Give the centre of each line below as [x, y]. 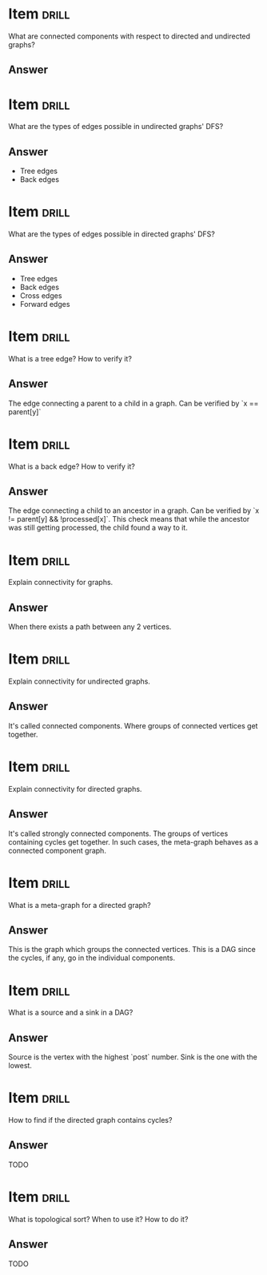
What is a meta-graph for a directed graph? [80, 905]
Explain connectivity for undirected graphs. [79, 681]
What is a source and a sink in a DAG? [71, 1013]
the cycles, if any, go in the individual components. [92, 958]
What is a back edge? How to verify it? [72, 466]
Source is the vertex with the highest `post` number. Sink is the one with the [133, 1057]
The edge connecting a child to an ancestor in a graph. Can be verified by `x [134, 510]
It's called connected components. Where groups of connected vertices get [133, 725]
